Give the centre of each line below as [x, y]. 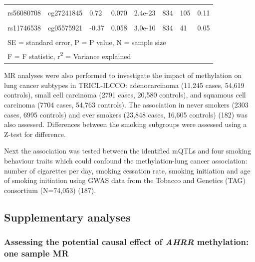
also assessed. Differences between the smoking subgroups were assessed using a [126, 124]
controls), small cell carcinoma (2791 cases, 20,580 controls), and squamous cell [125, 95]
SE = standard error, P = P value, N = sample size [87, 42]
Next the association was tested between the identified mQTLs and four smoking [128, 151]
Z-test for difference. [35, 134]
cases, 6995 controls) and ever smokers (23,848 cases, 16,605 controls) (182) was [126, 114]
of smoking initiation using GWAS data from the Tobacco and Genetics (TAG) [125, 180]
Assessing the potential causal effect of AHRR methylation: [127, 242]
